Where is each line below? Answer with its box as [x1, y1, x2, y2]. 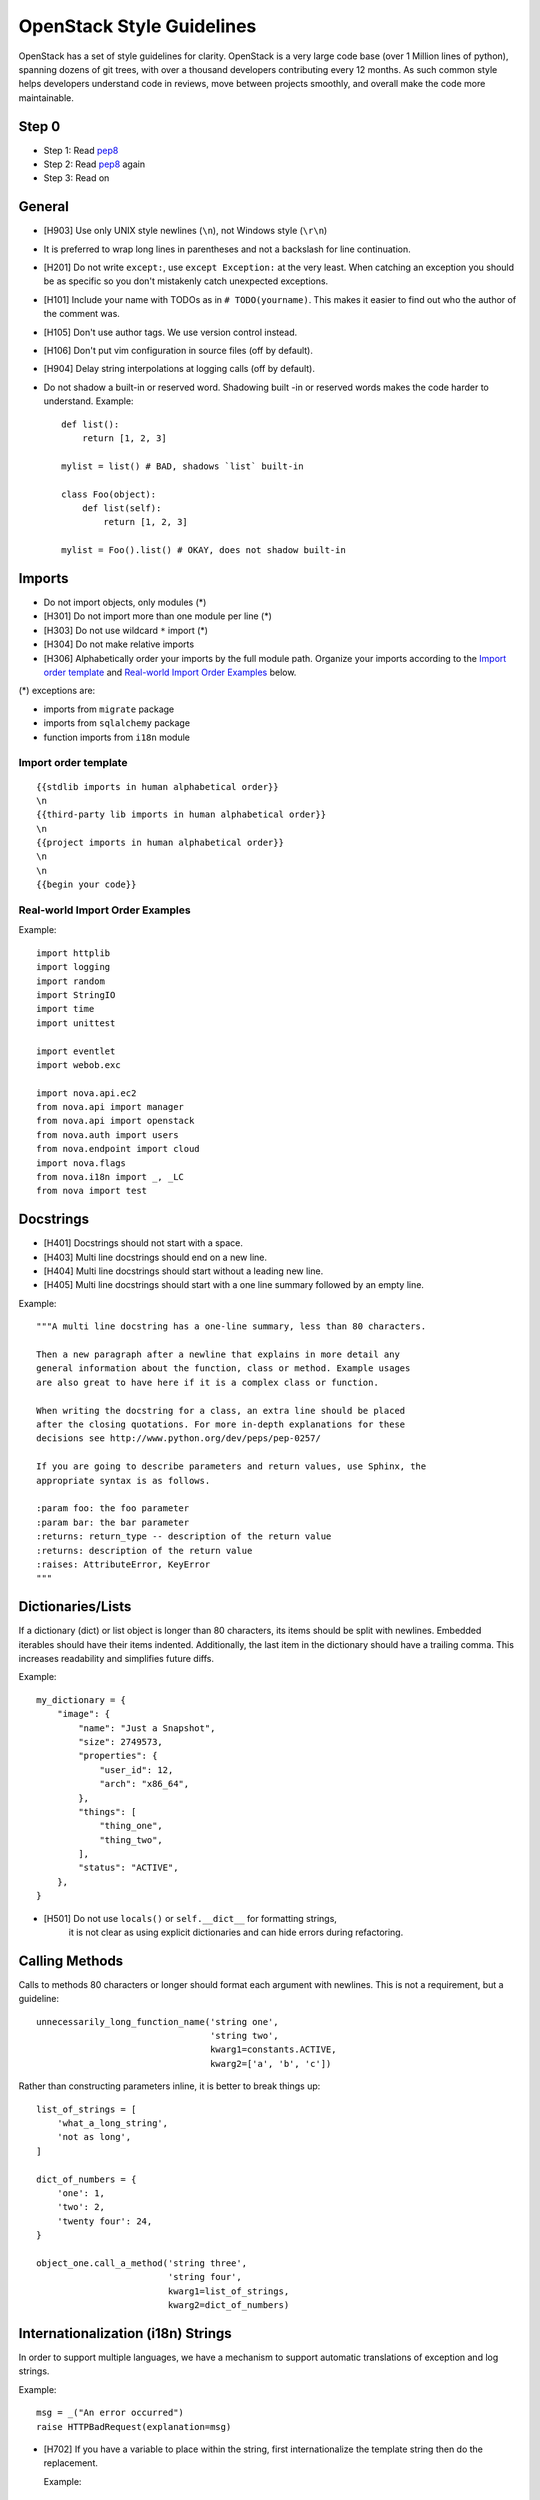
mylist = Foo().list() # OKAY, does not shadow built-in [61, 545, 347, 556]
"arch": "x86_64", [99, 1778, 190, 1790]
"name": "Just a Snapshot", [78, 1722, 216, 1734]
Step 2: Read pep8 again [43, 158, 145, 170]
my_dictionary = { [36, 1694, 127, 1705]
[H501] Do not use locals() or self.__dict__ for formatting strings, [43, 1912, 337, 1924]
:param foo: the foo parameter [36, 1503, 190, 1514]
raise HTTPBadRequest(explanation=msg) [36, 2421, 232, 2432]
